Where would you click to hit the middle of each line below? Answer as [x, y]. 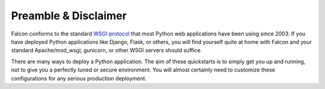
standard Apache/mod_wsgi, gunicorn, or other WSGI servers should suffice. [107, 51]
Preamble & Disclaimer [69, 16]
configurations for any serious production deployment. [79, 78]
